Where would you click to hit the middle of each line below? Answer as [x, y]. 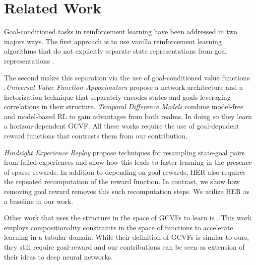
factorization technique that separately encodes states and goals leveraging [117, 97]
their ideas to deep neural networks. [59, 256]
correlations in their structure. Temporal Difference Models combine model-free [124, 106]
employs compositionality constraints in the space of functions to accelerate [119, 227]
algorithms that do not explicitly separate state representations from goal [116, 51]
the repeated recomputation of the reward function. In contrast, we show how [122, 181]
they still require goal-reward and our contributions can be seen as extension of [124, 247]
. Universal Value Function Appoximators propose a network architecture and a [124, 87]
